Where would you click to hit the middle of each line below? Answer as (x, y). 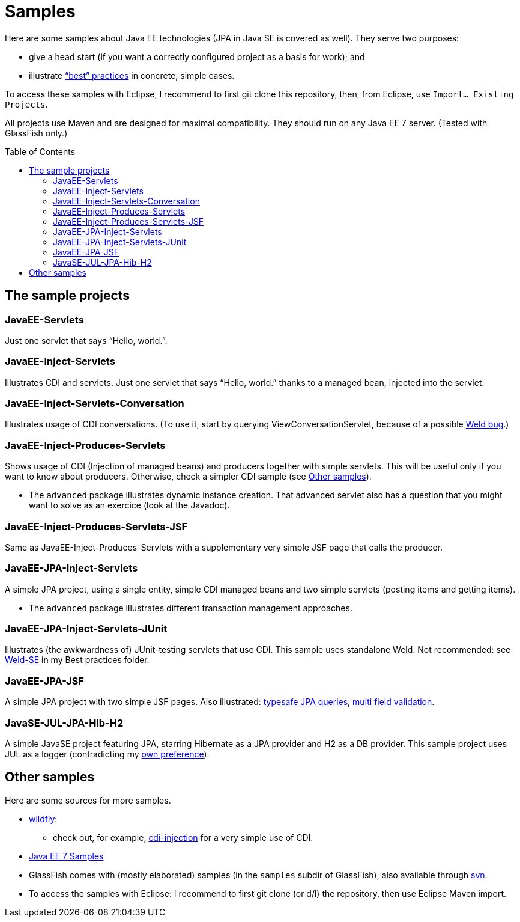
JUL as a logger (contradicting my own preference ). (107, 754)
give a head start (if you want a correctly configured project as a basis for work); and (197, 56)
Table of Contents (40, 151)
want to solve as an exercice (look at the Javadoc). (129, 505)
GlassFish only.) (36, 133)
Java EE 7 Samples (66, 856)
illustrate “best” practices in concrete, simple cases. (132, 75)
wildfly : (43, 819)
